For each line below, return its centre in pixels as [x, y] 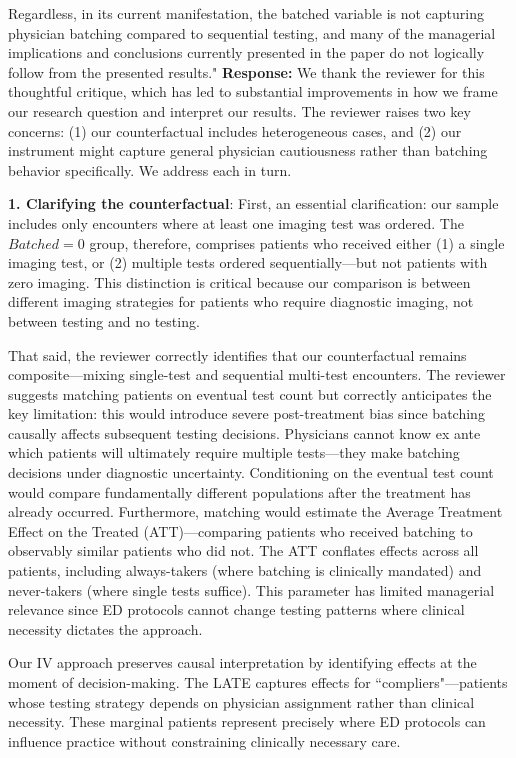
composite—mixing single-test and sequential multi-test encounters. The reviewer [257, 374]
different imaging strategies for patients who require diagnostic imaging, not [241, 301]
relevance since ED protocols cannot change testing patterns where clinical [236, 609]
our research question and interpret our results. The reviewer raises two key [239, 110]
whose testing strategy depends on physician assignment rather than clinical [241, 701]
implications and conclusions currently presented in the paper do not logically [246, 52]
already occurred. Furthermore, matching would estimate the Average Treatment [255, 511]
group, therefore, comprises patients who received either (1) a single [297, 242]
